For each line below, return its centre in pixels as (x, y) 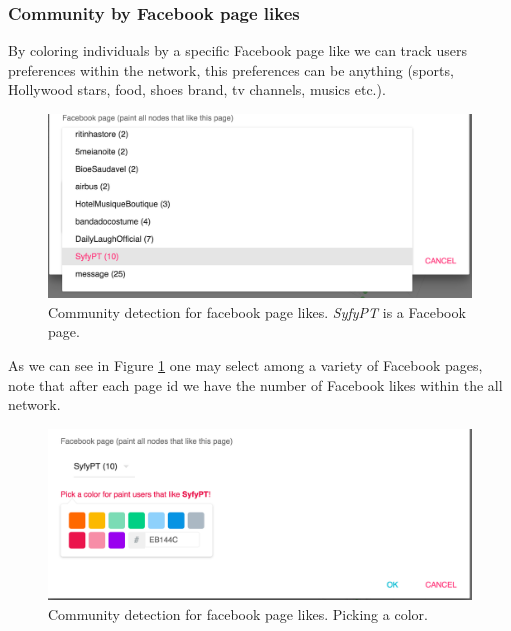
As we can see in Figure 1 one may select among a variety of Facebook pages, (245, 365)
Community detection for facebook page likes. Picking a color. (238, 613)
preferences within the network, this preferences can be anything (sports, (231, 69)
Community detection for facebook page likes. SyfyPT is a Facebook (257, 311)
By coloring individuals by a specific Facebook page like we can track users (237, 50)
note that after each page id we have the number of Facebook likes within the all (255, 384)
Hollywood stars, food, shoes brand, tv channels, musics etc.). (197, 89)
